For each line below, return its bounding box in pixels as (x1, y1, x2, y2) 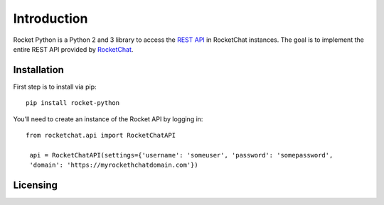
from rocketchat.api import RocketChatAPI (26, 131, 176, 140)
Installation (13, 64, 64, 76)
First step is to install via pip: (13, 82, 97, 91)
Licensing (13, 179, 58, 191)
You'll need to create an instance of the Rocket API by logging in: (13, 114, 203, 123)
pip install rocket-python (26, 99, 120, 107)
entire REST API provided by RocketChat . (13, 45, 134, 53)
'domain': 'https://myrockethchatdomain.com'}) (29, 161, 198, 170)
